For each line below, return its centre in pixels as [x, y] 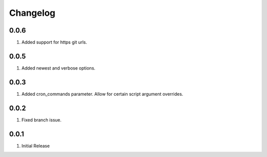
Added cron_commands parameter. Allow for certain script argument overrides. [102, 94]
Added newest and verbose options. [59, 68]
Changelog [32, 13]
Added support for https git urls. [54, 42]
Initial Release [36, 146]
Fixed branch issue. [42, 120]
